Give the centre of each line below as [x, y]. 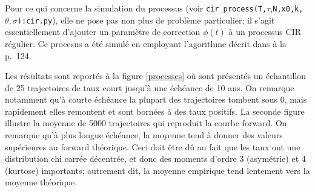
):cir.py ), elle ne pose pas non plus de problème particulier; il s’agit [146, 20]
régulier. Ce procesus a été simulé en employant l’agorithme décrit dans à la [146, 43]
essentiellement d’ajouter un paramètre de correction [103, 32]
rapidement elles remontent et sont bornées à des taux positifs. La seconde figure [155, 111]
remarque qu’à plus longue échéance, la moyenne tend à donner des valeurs [144, 135]
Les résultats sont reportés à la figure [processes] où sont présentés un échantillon [156, 76]
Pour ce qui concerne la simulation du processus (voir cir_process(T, [136, 8]
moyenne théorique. [41, 182]
